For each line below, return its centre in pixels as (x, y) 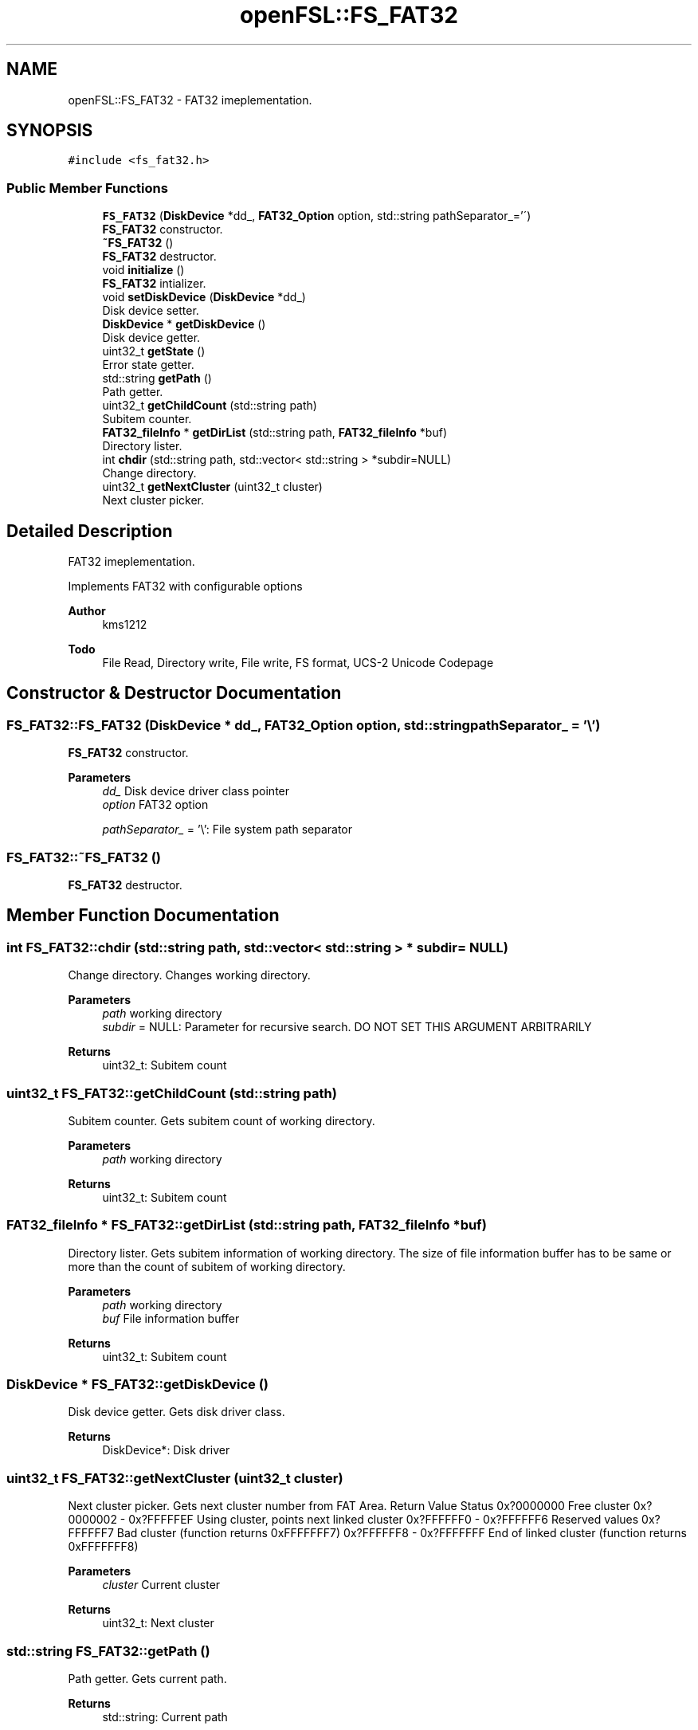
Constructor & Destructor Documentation (174, 693)
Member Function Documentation (143, 916)
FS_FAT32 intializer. (154, 284)
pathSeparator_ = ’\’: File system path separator (227, 830)
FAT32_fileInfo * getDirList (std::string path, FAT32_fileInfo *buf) (274, 433)
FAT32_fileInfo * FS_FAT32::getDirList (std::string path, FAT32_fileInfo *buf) (247, 1225)
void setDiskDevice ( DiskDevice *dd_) (204, 297)
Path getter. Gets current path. (147, 1678)
